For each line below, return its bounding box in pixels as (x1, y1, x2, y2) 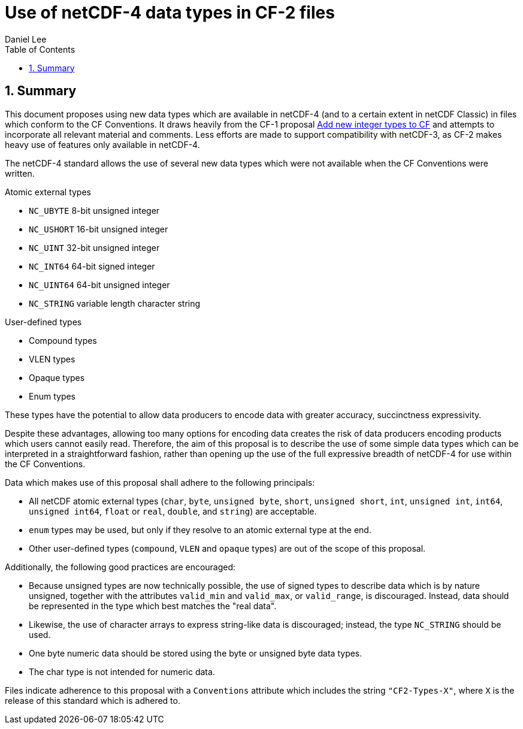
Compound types (29, 335, 97, 346)
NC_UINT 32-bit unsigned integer (29, 242, 160, 253)
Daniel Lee (5, 34, 47, 44)
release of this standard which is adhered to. (5, 695, 180, 706)
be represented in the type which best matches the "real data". (29, 600, 277, 611)
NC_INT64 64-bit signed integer (29, 261, 155, 271)
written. (5, 168, 35, 179)
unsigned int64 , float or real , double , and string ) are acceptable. (29, 506, 317, 516)
